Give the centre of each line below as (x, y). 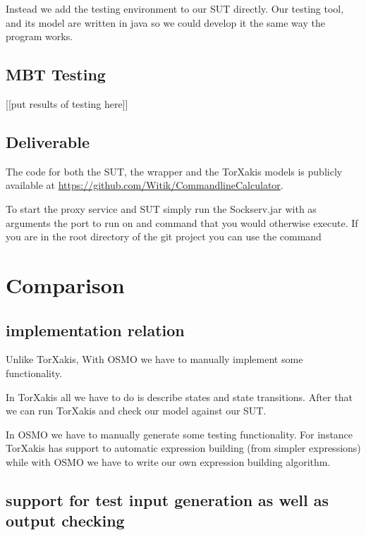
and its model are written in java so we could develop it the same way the (165, 22)
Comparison (65, 284)
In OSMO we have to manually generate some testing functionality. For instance (179, 434)
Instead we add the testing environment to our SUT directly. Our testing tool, (175, 8)
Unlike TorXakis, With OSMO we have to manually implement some (154, 359)
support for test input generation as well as (167, 499)
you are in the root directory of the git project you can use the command (164, 236)
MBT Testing (56, 74)
